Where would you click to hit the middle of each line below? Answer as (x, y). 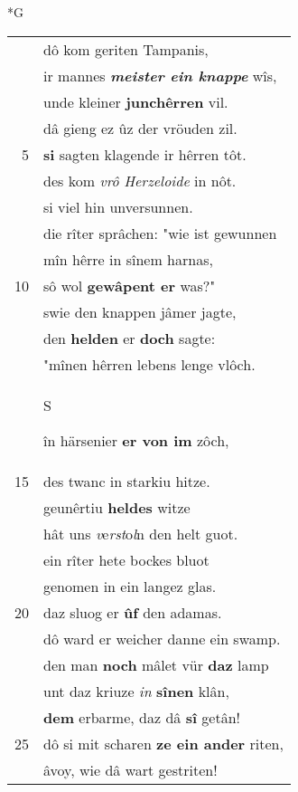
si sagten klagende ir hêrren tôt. (145, 154)
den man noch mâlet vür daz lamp (156, 664)
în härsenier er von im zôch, (136, 440)
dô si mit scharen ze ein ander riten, (163, 743)
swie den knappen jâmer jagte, (140, 311)
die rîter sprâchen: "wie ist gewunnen (160, 233)
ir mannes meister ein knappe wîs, (160, 75)
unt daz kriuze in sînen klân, (136, 691)
